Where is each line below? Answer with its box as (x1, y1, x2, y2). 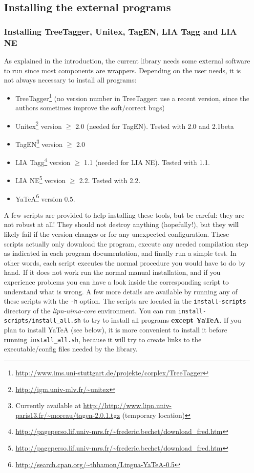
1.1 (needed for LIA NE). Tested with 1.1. (84, 157, 210, 167)
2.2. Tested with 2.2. (79, 175, 141, 185)
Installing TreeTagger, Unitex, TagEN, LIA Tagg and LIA (4, 25, 237, 37)
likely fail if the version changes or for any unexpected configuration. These (4, 228, 229, 239)
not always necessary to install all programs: (4, 75, 137, 85)
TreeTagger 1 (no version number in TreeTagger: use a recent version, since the (15, 91, 250, 103)
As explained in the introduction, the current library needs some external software (4, 55, 250, 65)
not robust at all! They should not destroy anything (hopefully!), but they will (4, 219, 239, 229)
